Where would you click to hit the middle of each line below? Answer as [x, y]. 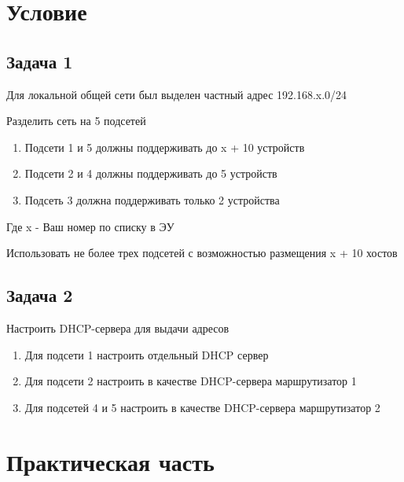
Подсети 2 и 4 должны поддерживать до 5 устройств [151, 173]
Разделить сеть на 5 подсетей [76, 121]
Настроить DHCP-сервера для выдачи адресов [118, 327]
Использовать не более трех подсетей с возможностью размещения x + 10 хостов [202, 253]
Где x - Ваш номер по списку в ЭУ [90, 226]
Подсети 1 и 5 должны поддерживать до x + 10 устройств [165, 147]
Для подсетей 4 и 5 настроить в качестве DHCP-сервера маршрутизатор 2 [202, 407]
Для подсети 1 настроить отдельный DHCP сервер [147, 354]
